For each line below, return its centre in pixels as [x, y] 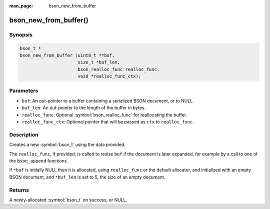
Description [24, 134]
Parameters [24, 91]
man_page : [21, 6]
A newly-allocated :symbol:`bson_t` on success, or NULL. [68, 199]
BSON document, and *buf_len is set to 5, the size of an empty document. [87, 177]
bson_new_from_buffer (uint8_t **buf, [67, 55]
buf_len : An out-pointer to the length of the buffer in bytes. [84, 108]
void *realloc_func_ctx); [109, 76]
